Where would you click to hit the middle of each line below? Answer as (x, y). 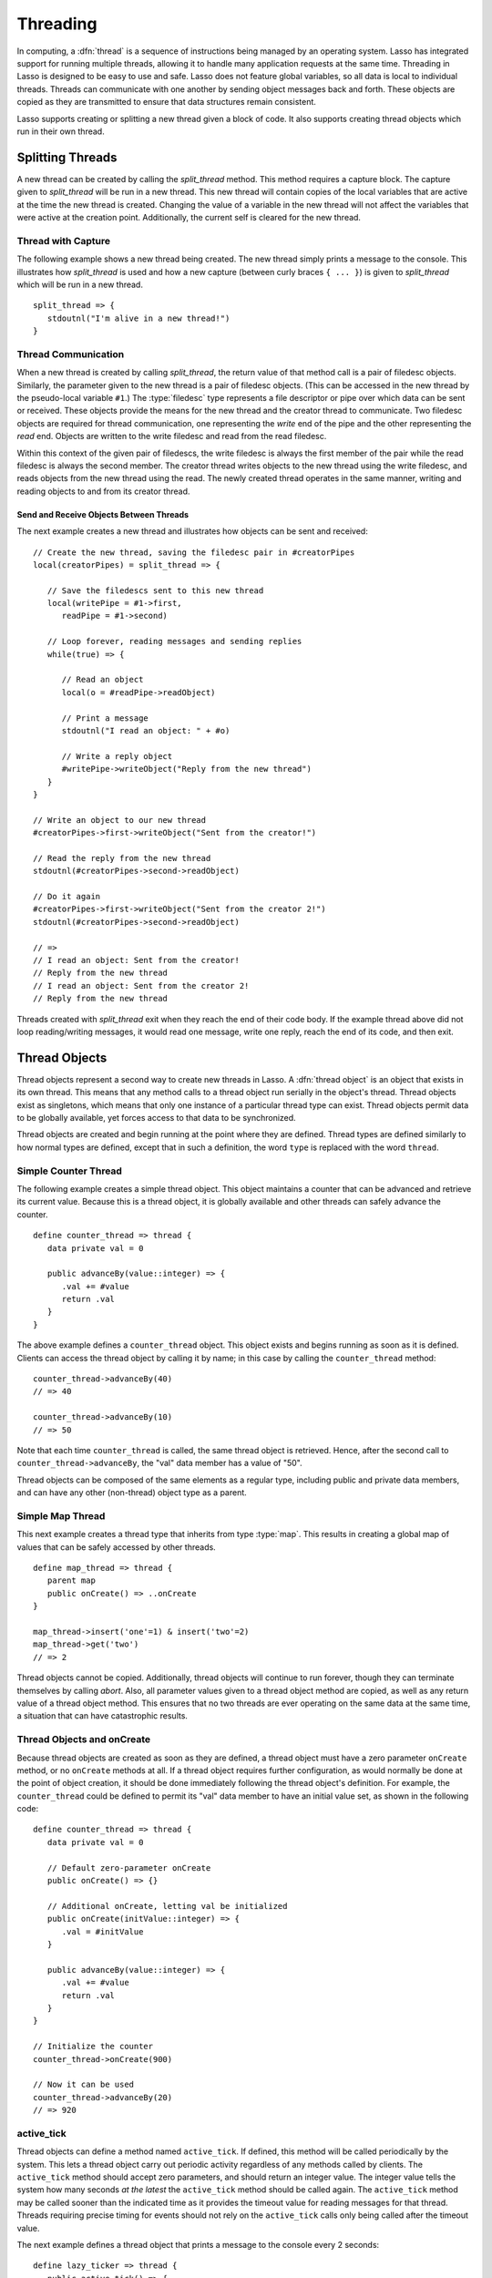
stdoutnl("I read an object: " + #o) (146, 730)
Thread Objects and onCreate (84, 1739)
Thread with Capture (64, 241)
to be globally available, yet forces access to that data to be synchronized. (156, 1118)
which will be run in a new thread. (80, 284)
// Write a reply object (117, 756)
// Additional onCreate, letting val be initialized (167, 1906)
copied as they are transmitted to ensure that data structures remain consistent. (166, 102)
